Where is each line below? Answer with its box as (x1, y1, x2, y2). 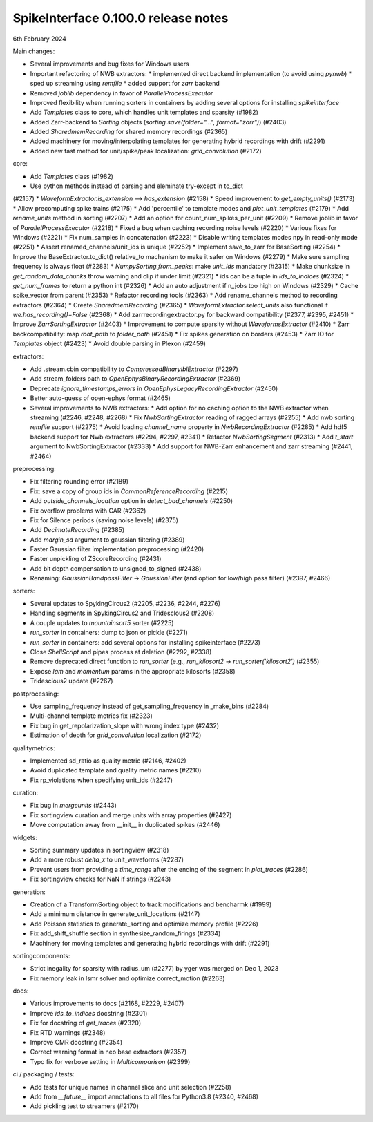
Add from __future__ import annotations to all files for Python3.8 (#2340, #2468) (30, 1092, 259, 1101)
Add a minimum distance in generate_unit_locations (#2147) (30, 910, 200, 918)
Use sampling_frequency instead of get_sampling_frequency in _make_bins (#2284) (30, 702, 269, 710)
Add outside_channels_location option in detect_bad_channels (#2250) (30, 497, 233, 505)
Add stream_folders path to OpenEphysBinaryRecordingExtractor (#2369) (30, 374, 241, 383)
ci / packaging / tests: (12, 1070, 75, 1078)
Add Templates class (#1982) (30, 172, 114, 180)
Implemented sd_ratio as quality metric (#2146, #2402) (30, 757, 186, 765)
